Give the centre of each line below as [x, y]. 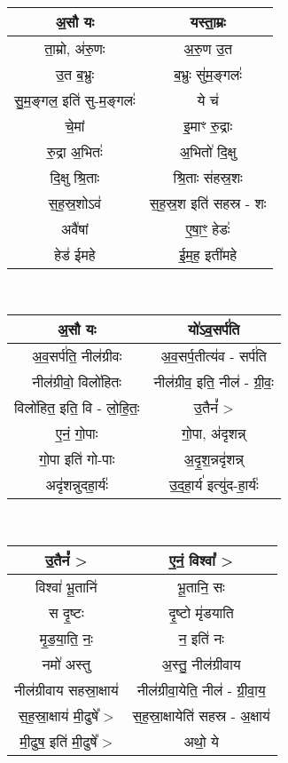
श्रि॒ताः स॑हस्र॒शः [208, 177]
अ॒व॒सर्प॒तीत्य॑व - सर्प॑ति [214, 356]
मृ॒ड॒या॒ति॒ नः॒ [66, 638]
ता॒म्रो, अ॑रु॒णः [75, 48]
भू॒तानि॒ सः [201, 586]
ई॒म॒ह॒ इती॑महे [208, 254]
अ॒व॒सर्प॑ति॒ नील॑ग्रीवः [77, 356]
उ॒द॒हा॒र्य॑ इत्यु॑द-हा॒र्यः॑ [214, 485]
